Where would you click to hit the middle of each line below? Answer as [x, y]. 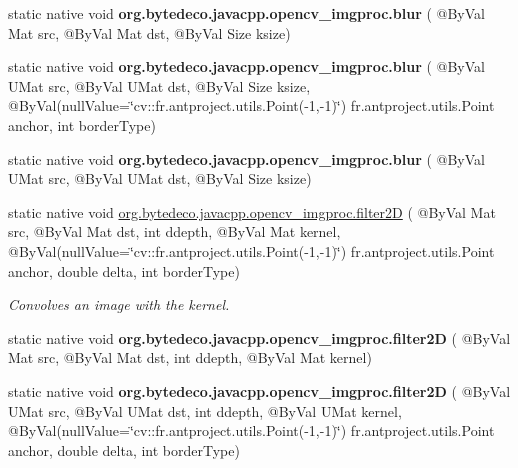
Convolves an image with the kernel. [119, 304]
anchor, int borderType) [82, 124]
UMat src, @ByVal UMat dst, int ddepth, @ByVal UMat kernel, [205, 410]
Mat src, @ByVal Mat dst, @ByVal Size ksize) [149, 32]
